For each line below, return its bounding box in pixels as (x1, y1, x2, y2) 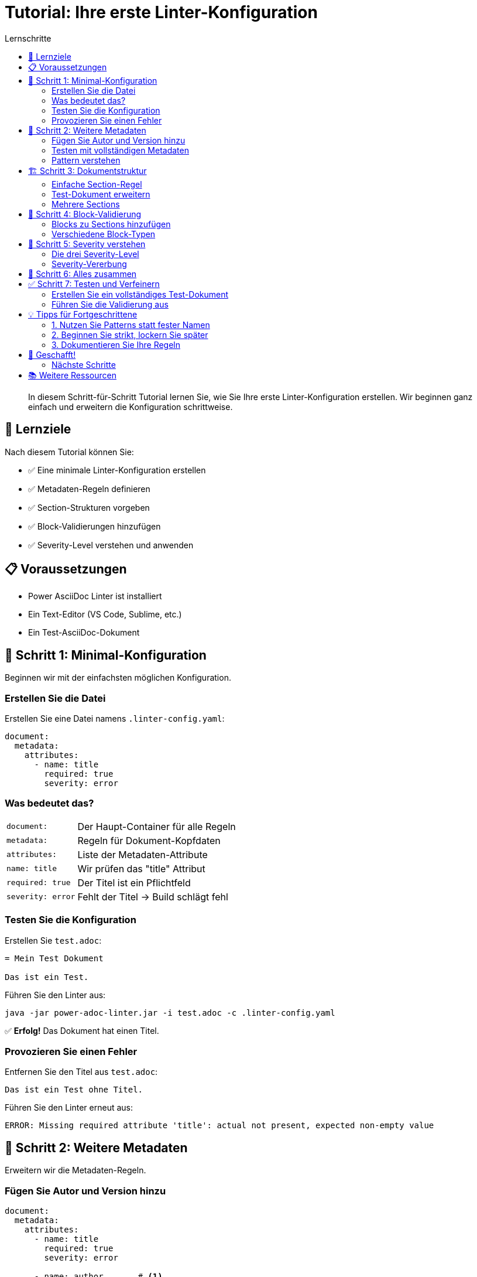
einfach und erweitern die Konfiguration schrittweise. (28, 401, 233, 412)
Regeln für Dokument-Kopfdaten (77, 834, 221, 846)
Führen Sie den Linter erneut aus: (5, 1102, 133, 1113)
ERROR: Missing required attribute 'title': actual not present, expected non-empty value (5, 1121, 434, 1131)
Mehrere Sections (52, 199, 120, 209)
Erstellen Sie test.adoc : (5, 935, 102, 945)
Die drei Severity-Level (52, 248, 139, 259)
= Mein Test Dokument (5, 953, 104, 963)
